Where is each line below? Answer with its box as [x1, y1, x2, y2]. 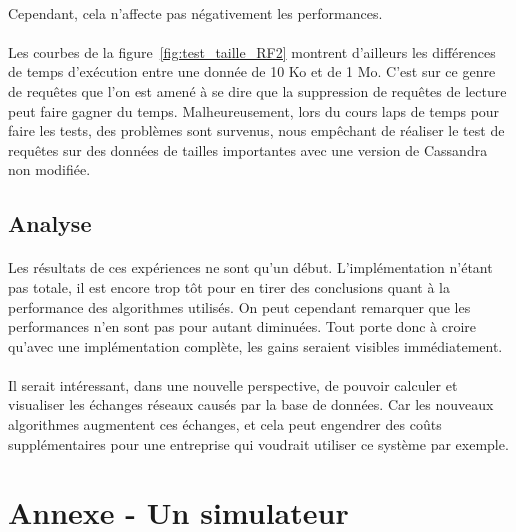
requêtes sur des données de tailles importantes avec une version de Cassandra [8, 139, 488, 160]
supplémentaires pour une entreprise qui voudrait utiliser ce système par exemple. [8, 433, 509, 454]
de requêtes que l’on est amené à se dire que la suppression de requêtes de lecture [8, 80, 507, 101]
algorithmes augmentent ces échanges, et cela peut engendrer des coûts [8, 414, 442, 435]
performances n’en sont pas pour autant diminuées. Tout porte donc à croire [8, 316, 477, 337]
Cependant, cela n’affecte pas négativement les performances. [8, 2, 383, 23]
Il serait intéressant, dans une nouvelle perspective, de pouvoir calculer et [8, 374, 458, 395]
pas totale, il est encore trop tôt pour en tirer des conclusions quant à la [8, 276, 450, 297]
